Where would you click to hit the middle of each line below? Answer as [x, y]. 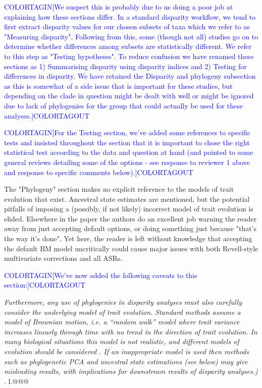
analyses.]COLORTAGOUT [47, 115]
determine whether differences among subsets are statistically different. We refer [128, 46]
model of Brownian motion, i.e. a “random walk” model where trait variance [122, 322]
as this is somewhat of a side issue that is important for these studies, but [118, 86]
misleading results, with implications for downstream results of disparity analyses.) [131, 371]
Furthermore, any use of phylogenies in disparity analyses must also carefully [123, 302]
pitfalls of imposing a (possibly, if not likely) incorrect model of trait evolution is [129, 209]
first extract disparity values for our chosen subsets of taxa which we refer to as [127, 26]
